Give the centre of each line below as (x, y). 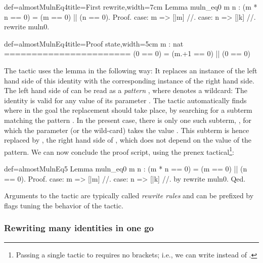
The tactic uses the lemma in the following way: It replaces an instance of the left (131, 70)
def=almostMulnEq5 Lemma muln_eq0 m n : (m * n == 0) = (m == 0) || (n (126, 168)
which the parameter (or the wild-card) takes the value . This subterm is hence (127, 130)
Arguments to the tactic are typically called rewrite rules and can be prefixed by (129, 195)
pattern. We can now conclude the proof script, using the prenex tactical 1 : (119, 151)
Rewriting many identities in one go (79, 228)
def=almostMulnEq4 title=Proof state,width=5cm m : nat (94, 43)
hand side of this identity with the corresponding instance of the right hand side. (129, 80)
